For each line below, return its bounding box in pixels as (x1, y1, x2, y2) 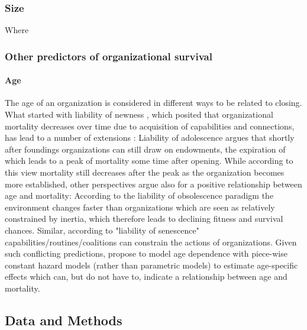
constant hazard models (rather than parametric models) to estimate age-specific (5, 258, 298, 271)
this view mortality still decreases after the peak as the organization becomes (5, 166, 285, 179)
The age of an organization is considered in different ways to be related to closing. (5, 96, 302, 109)
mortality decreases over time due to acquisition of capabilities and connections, (5, 119, 295, 132)
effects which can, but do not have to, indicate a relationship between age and (5, 270, 287, 283)
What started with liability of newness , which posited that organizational (5, 108, 273, 121)
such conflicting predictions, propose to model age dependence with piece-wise (5, 247, 287, 260)
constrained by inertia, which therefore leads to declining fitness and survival (5, 212, 283, 225)
